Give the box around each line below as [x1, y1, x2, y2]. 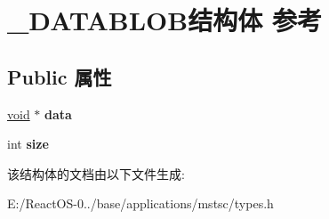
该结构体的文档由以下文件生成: [7, 164, 185, 182]
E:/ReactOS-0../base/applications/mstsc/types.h [7, 194, 274, 213]
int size [7, 134, 49, 153]
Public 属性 [7, 62, 112, 90]
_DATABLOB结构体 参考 [7, 2, 322, 38]
